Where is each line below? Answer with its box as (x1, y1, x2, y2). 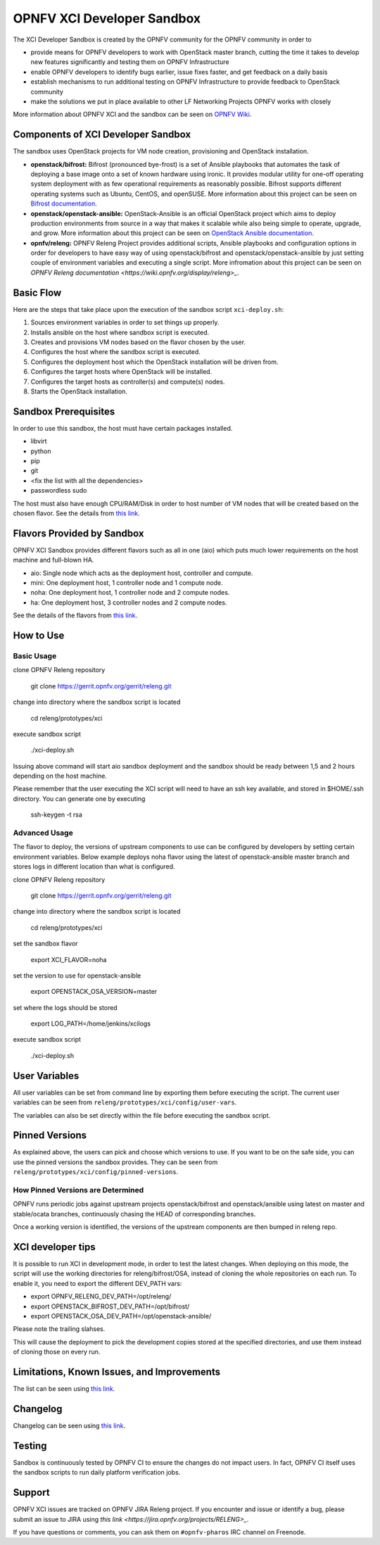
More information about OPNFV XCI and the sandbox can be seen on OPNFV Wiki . (13, 110, 252, 119)
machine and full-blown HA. (13, 556, 94, 565)
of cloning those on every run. (13, 1348, 101, 1356)
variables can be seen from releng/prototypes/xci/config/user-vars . (13, 1098, 237, 1106)
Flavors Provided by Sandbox (13, 527, 144, 539)
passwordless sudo (30, 486, 87, 495)
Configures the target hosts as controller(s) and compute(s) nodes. (30, 377, 225, 386)
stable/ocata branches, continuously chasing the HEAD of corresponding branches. (13, 1209, 256, 1218)
